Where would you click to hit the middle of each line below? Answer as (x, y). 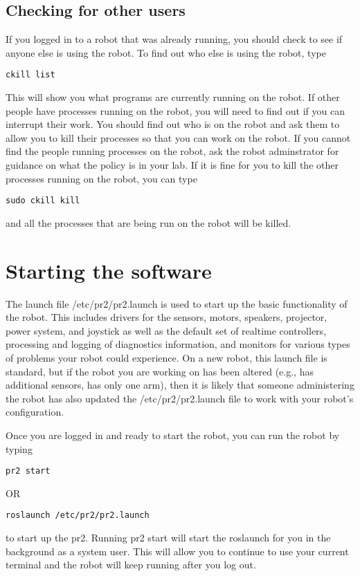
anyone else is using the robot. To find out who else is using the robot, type (166, 52)
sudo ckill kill (43, 201)
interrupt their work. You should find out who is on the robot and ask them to (173, 124)
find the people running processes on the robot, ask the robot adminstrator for (172, 151)
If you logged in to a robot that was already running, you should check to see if (174, 39)
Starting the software (109, 270)
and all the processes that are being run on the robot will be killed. (148, 222)
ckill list (30, 75)
